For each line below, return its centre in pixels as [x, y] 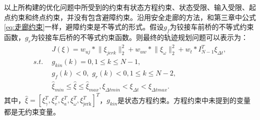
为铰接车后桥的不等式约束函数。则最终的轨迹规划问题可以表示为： [139, 37]
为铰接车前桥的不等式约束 [212, 27]
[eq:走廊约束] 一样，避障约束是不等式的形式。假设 [84, 27]
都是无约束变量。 [32, 112]
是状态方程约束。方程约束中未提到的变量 [184, 100]
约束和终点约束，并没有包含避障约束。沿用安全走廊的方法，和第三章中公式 [133, 17]
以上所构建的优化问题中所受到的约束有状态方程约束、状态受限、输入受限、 [126, 7]
